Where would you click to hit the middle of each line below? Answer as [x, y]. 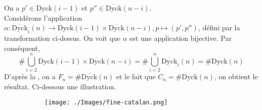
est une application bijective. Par [181, 38]
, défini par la [219, 27]
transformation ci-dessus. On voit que [62, 38]
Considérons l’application [43, 17]
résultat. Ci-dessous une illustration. [60, 86]
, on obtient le [236, 76]
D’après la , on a [30, 76]
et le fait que [136, 76]
